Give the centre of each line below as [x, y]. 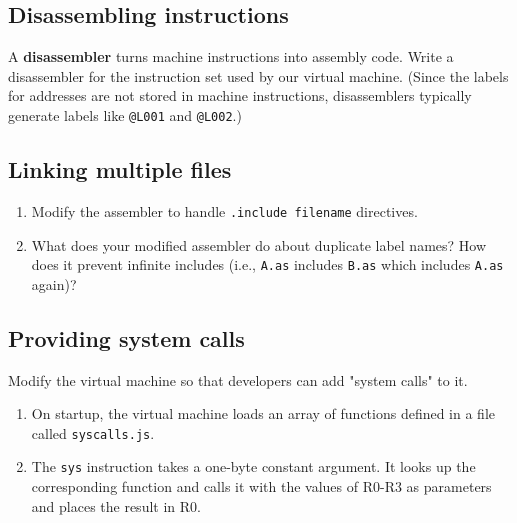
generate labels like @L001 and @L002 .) [125, 114]
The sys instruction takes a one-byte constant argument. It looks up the [253, 466]
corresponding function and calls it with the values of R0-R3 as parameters [261, 486]
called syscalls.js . [93, 432]
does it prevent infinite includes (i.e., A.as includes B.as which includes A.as [267, 264]
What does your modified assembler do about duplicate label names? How [259, 244]
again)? [54, 283]
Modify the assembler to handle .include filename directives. [224, 210]
